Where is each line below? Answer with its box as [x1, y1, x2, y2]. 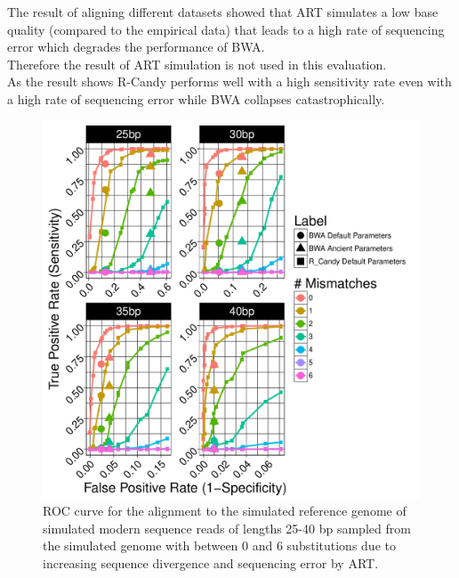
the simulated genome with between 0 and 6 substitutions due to [43, 536, 396, 555]
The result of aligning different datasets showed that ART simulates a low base [7, 3, 439, 20]
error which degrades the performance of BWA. [7, 37, 265, 56]
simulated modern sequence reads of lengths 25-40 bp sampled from [43, 518, 411, 537]
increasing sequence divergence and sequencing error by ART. [43, 553, 379, 572]
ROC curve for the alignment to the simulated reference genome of [43, 501, 407, 520]
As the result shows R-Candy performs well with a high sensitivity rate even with [7, 72, 452, 91]
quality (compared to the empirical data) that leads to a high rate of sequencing [7, 20, 445, 38]
